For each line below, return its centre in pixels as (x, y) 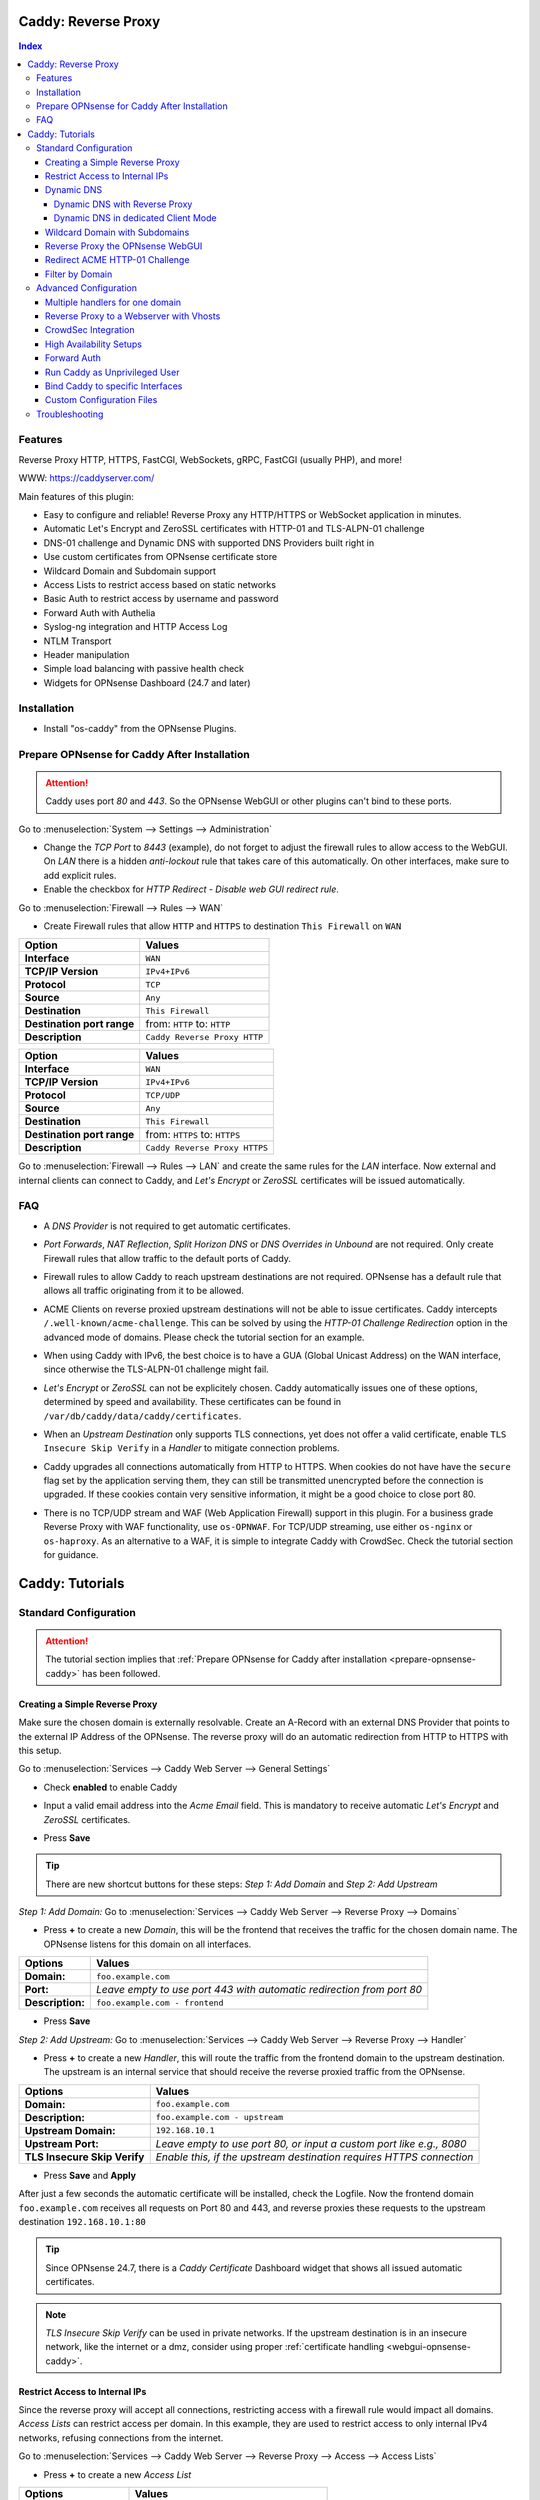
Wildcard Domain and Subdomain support (130, 571)
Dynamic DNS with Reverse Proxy (123, 204)
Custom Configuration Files (101, 400)
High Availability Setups (93, 344)
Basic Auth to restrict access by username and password (161, 599)
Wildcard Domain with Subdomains (117, 232)
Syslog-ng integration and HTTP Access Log (135, 627)
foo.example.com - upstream (219, 2117)
